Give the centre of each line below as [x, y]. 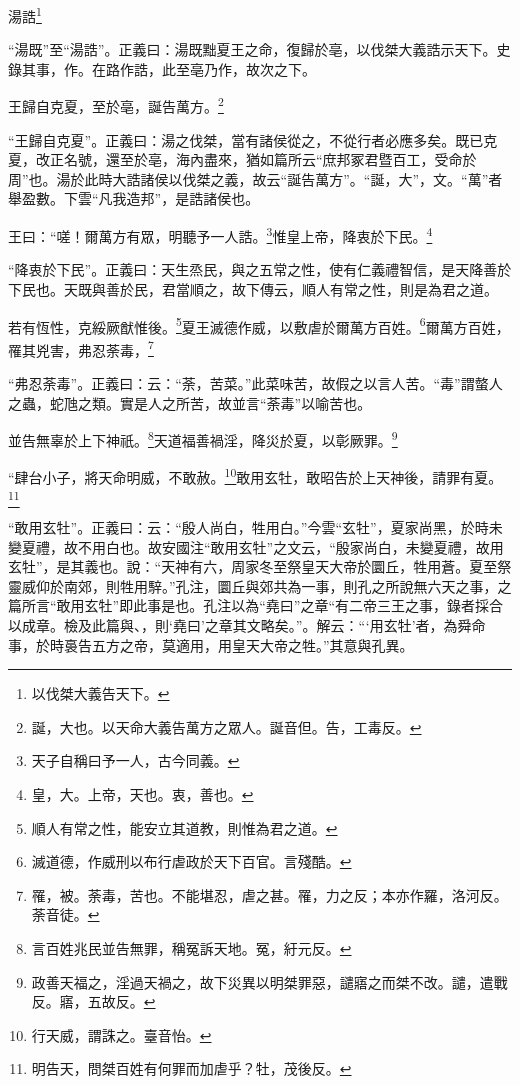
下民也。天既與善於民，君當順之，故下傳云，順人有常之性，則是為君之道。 [253, 288]
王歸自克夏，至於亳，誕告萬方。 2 [116, 105]
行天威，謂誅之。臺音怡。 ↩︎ [121, 1034]
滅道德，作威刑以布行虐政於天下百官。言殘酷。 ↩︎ [191, 861]
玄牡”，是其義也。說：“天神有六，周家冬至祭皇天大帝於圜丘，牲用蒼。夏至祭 [260, 566]
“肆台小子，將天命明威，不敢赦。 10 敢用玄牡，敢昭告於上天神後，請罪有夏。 [255, 476]
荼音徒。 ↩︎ [65, 914]
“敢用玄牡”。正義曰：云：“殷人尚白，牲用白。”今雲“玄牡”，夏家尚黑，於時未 [255, 527]
